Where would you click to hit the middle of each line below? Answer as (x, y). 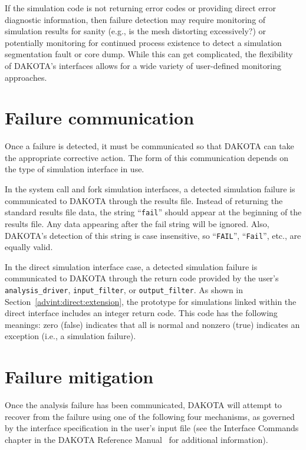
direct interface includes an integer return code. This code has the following (141, 313)
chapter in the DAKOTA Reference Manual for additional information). (136, 439)
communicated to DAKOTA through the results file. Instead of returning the (144, 200)
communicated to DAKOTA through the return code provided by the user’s (142, 278)
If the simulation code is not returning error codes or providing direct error (140, 8)
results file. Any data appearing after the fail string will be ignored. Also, (137, 223)
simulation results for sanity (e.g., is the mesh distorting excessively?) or (135, 31)
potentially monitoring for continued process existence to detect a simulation (143, 42)
